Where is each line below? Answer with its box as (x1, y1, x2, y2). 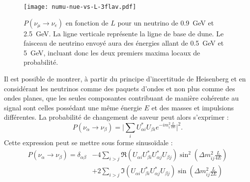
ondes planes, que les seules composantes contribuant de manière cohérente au (4, 93, 239, 103)
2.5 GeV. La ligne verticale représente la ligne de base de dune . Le (24, 28, 224, 38)
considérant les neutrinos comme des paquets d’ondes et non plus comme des (4, 83, 235, 93)
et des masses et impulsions (151, 102, 234, 112)
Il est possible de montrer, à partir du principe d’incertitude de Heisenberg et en (4, 74, 246, 84)
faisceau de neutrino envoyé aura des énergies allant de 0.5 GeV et (24, 38, 224, 48)
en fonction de (65, 17, 109, 27)
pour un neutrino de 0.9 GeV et (117, 17, 214, 27)
